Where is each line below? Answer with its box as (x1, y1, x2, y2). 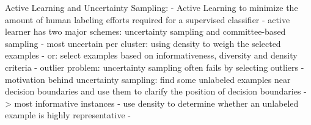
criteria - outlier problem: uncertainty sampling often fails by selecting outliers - (5, 60, 304, 73)
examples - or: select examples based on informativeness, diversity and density (5, 49, 298, 62)
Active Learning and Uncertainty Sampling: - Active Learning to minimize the (5, 1, 298, 13)
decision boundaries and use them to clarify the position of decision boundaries (5, 85, 301, 98)
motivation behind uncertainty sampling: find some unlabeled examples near (5, 73, 291, 85)
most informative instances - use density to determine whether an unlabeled (14, 96, 299, 109)
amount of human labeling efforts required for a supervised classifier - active (5, 13, 290, 26)
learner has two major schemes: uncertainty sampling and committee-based (5, 25, 286, 38)
